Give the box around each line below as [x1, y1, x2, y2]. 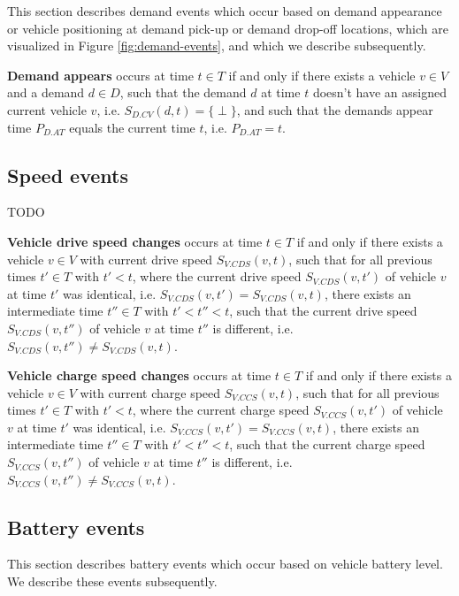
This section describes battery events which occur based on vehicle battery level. [7, 554, 443, 573]
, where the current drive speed [132, 267, 302, 286]
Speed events [7, 161, 128, 188]
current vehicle [7, 100, 87, 118]
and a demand [7, 83, 85, 102]
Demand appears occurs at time [7, 65, 194, 84]
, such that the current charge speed [229, 435, 425, 454]
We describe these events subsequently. [7, 572, 218, 591]
